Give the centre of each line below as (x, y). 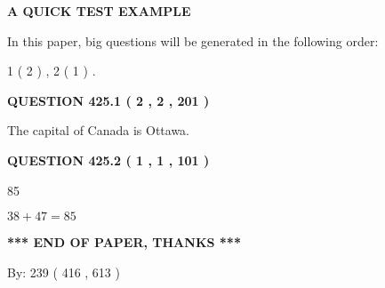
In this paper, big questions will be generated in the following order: (193, 40)
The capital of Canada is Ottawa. (99, 130)
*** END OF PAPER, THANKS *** (124, 242)
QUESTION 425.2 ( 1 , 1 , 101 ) (108, 160)
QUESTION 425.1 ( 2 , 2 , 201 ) (108, 100)
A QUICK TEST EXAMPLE (99, 11)
